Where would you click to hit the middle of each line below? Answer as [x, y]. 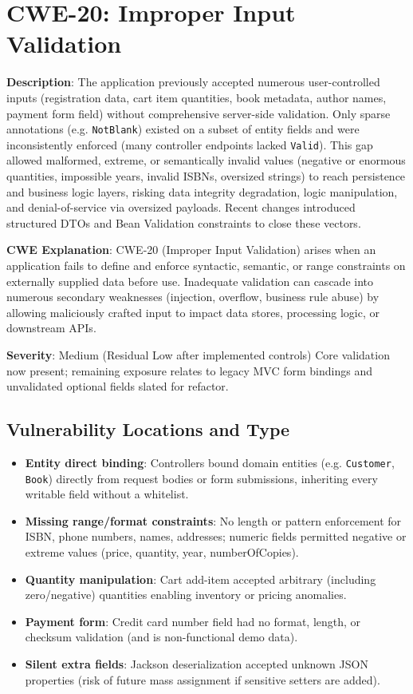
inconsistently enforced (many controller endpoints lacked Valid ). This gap [190, 144]
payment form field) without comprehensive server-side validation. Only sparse [199, 113]
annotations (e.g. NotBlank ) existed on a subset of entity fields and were [183, 129]
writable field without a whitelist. [107, 494]
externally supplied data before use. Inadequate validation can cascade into [190, 281]
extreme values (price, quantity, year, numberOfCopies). [162, 552]
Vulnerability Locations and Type [148, 429]
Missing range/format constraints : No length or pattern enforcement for [213, 520]
